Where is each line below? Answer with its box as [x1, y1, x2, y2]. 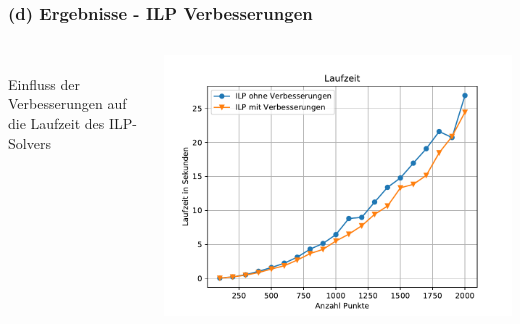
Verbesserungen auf [8, 93, 127, 114]
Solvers [8, 132, 51, 153]
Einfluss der [8, 73, 80, 94]
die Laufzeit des [8, 113, 105, 133]
